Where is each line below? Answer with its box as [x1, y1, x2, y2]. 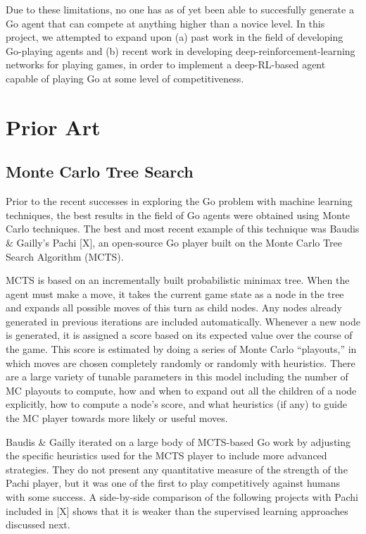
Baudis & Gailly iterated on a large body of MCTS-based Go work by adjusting [6, 434, 351, 449]
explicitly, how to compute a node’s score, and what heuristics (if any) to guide [6, 397, 347, 411]
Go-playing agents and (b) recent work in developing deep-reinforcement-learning [6, 43, 355, 58]
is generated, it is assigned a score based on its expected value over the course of [6, 328, 353, 342]
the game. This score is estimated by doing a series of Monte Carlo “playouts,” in [6, 342, 357, 356]
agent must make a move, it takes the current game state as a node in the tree [6, 286, 344, 301]
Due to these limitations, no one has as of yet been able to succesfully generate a [6, 2, 354, 16]
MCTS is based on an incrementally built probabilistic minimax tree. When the [6, 273, 350, 287]
